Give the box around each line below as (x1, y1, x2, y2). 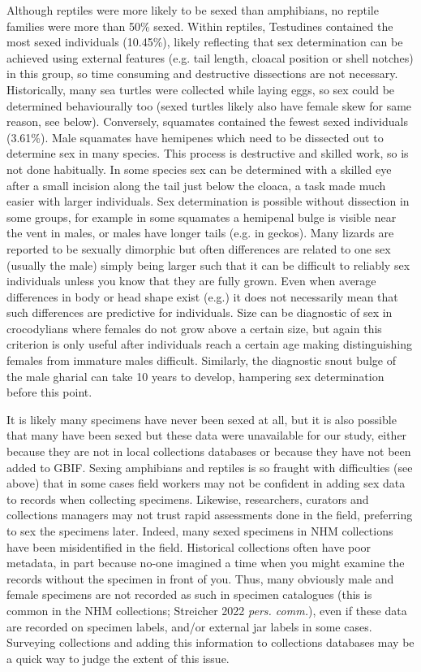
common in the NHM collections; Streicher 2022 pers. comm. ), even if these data (6, 601, 407, 618)
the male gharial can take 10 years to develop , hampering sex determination (6, 367, 384, 384)
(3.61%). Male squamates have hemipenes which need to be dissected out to (6, 128, 384, 145)
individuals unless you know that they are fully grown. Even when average (6, 272, 376, 289)
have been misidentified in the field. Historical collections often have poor (6, 538, 372, 555)
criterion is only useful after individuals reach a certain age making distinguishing (6, 336, 412, 353)
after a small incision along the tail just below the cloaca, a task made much (6, 176, 386, 193)
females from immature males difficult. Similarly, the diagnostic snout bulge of (6, 352, 396, 369)
